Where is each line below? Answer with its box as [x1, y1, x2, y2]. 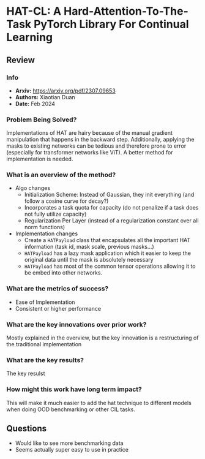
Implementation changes [15, 230, 78, 237]
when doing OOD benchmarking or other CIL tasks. [6, 406, 136, 413]
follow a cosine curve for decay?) [24, 197, 109, 205]
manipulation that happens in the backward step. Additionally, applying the [6, 136, 195, 143]
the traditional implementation [6, 341, 82, 348]
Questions [6, 423, 47, 434]
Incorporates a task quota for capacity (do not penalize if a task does [24, 204, 199, 211]
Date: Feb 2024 [15, 100, 56, 107]
